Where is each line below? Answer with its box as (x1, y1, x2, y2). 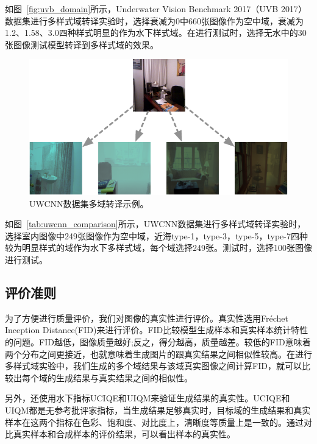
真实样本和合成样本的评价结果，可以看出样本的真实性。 (13, 428, 235, 440)
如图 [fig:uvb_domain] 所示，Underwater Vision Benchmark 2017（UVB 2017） (5, 2, 307, 15)
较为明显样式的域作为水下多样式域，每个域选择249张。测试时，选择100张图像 (5, 241, 312, 254)
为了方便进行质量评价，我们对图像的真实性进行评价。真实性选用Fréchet (5, 311, 288, 324)
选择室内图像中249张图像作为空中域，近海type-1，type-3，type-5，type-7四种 (5, 229, 308, 242)
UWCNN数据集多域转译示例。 (29, 197, 149, 210)
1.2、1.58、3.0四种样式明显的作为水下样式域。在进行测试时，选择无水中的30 (5, 26, 307, 39)
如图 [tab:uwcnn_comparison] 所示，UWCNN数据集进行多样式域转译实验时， (5, 217, 306, 230)
